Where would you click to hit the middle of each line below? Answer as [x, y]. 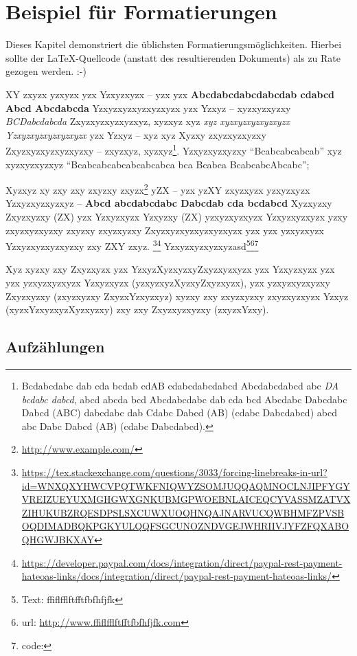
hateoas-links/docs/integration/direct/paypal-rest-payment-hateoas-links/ [177, 576]
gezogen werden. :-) [46, 71]
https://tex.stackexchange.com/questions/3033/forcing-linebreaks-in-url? [174, 472]
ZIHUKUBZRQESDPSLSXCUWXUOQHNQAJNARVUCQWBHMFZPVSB [183, 512]
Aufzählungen [55, 347]
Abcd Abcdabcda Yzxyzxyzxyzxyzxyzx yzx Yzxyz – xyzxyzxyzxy [148, 108]
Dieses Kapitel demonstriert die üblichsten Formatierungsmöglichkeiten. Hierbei [174, 44]
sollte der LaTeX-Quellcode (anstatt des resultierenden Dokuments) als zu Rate [173, 57]
